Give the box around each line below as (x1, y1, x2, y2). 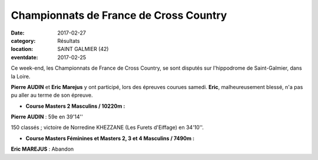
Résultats (57, 37, 80, 44)
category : (11, 37, 36, 44)
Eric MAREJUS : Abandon (11, 145, 74, 152)
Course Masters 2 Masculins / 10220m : (25, 103, 125, 110)
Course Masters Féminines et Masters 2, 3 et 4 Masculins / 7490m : (25, 135, 195, 142)
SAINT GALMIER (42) (57, 46, 109, 53)
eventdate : (11, 53, 38, 61)
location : (11, 46, 34, 53)
